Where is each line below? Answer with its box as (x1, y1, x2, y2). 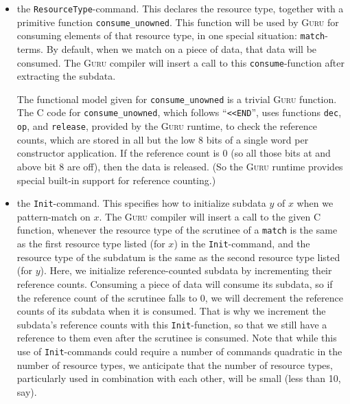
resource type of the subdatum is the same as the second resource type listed (16, 249, 340, 264)
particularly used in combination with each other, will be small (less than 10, (16, 371, 341, 385)
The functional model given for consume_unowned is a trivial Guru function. (16, 91, 337, 106)
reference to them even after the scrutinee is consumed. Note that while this (16, 330, 337, 345)
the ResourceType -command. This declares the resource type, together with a (16, 1, 344, 15)
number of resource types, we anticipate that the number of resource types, (16, 357, 333, 372)
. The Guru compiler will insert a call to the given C (99, 209, 320, 223)
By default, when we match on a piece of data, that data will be (46, 41, 317, 56)
